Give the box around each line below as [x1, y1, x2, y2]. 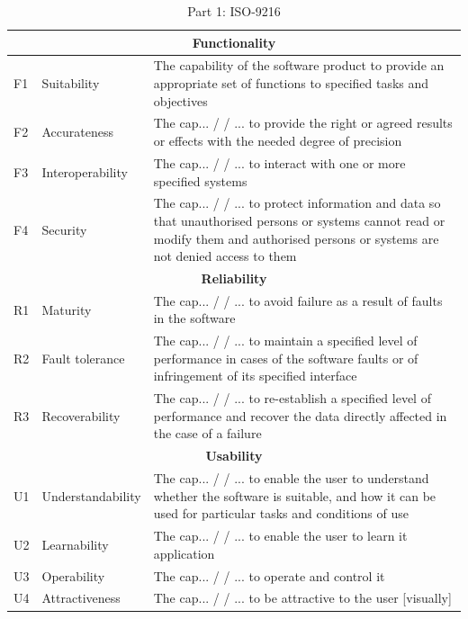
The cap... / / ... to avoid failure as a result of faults [153, 291, 443, 309]
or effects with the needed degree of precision [153, 131, 402, 150]
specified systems [153, 171, 247, 190]
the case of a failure [153, 424, 262, 443]
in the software [153, 309, 236, 327]
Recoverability [41, 406, 121, 425]
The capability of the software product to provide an [153, 56, 445, 75]
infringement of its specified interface [153, 366, 357, 385]
